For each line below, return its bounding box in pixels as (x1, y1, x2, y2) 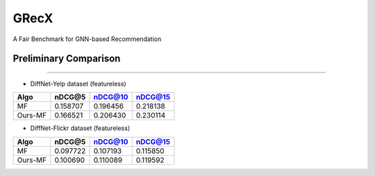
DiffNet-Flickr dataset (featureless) (30, 124, 131, 132)
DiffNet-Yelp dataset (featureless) (30, 79, 126, 88)
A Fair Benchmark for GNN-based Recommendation (12, 35, 162, 43)
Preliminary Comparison (12, 53, 121, 65)
